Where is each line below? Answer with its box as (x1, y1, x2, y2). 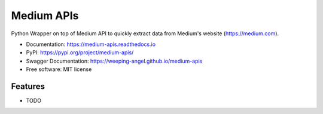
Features (11, 81, 45, 91)
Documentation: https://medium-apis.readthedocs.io (26, 41, 156, 48)
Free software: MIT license (26, 66, 92, 73)
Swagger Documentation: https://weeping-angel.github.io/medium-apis (26, 57, 203, 64)
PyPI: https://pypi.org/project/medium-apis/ (26, 49, 134, 56)
